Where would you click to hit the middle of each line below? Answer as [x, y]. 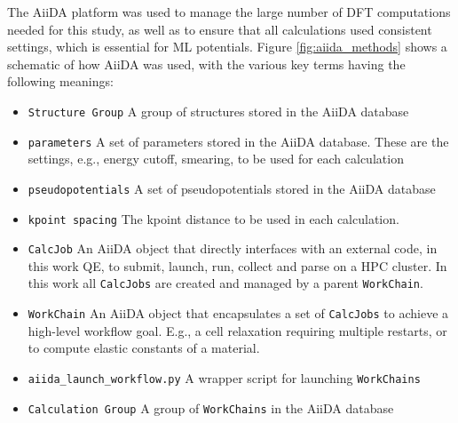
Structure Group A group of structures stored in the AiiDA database [218, 111]
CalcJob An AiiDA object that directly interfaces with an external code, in [233, 248]
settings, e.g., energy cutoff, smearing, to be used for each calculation [216, 159]
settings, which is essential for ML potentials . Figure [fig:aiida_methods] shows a [227, 47]
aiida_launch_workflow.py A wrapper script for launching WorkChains [224, 377]
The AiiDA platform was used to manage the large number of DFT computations [229, 12]
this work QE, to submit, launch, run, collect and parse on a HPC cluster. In [237, 265]
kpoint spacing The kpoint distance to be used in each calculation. [213, 218]
